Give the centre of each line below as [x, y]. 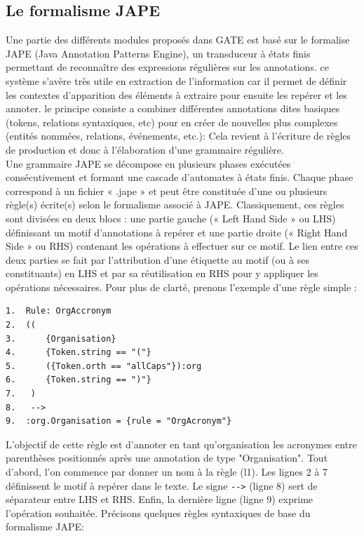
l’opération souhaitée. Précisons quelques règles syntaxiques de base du [158, 512]
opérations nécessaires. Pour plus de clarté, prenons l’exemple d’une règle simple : [181, 287]
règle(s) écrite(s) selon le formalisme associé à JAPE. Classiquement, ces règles [175, 205]
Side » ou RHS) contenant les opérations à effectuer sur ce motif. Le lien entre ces [182, 246]
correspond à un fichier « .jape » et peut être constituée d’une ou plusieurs [167, 190]
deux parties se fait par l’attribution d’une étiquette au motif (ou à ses [157, 259]
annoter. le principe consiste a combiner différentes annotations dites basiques [173, 108]
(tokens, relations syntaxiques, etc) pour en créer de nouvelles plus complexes [172, 122]
